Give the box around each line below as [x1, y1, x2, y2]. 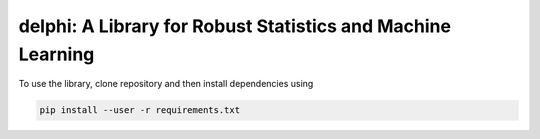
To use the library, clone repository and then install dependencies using [18, 78, 314, 90]
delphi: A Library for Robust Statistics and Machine [18, 15, 452, 37]
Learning [18, 43, 95, 65]
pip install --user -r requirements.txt [39, 105, 240, 116]
